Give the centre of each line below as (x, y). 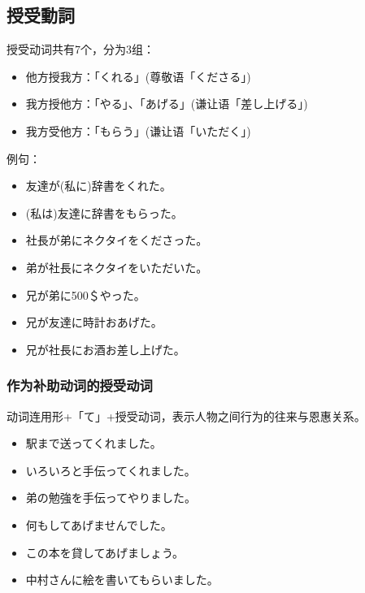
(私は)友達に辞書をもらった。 (104, 212)
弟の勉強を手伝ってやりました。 (111, 498)
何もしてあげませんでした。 (99, 524)
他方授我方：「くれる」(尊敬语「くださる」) (138, 76)
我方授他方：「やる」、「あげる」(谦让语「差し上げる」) (167, 104)
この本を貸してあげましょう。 (105, 552)
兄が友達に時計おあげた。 (94, 322)
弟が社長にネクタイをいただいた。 (117, 267)
